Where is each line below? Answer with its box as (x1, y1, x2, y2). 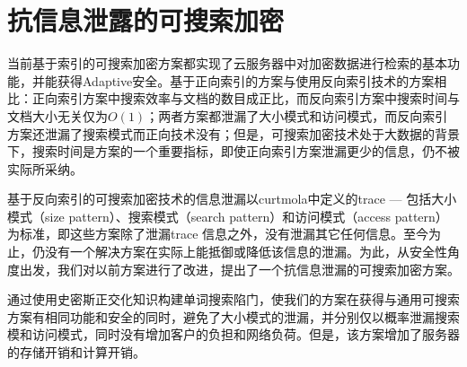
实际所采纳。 (7, 159, 83, 178)
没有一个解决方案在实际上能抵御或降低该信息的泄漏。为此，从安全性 (44, 242, 447, 261)
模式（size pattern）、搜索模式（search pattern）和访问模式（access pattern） (7, 206, 448, 225)
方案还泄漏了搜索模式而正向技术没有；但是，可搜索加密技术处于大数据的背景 (7, 124, 460, 143)
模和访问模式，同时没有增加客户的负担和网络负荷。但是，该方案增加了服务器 (7, 325, 460, 344)
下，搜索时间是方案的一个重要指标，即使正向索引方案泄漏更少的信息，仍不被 (7, 142, 460, 161)
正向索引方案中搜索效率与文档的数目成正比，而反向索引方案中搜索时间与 (31, 89, 460, 108)
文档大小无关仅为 (7, 106, 108, 125)
